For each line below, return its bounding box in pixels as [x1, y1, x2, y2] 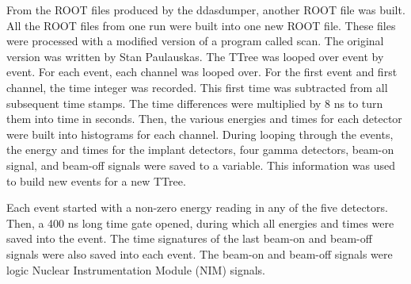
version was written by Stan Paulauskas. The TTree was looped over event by [6, 48, 384, 64]
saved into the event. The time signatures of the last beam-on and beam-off [6, 230, 372, 247]
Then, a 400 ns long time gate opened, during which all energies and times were [6, 214, 394, 231]
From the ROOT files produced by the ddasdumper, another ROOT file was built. [6, 2, 405, 17]
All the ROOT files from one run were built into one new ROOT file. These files [6, 17, 396, 33]
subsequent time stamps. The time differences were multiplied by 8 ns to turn [6, 94, 383, 111]
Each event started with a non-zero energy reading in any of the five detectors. [6, 199, 388, 216]
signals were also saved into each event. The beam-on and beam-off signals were [6, 245, 393, 262]
